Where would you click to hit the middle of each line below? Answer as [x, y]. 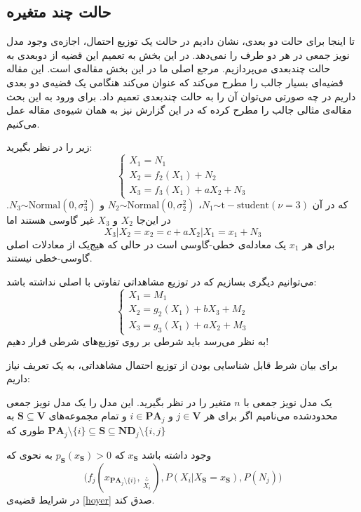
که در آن [330, 204]
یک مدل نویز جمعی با [288, 402]
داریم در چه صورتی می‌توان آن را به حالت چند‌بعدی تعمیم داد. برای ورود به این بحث [181, 96]
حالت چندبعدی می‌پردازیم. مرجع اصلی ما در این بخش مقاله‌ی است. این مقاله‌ [169, 68]
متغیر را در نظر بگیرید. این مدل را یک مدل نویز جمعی [119, 402]
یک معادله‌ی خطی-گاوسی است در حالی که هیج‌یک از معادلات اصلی [147, 244]
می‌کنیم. [23, 123]
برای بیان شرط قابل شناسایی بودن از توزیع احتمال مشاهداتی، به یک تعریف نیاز [172, 364]
